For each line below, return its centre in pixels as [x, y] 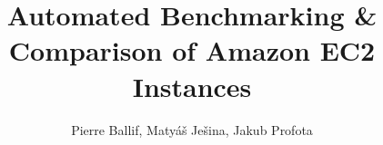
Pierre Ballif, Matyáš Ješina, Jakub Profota [192, 129]
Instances [192, 86]
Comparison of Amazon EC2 [192, 50]
